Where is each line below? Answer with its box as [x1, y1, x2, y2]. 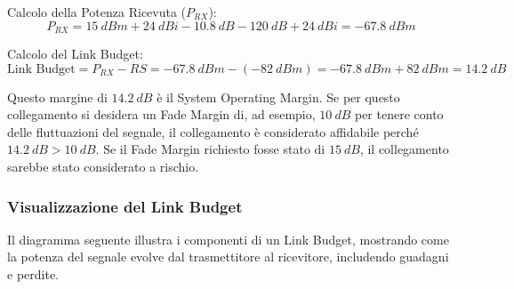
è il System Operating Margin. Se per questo [157, 87, 400, 106]
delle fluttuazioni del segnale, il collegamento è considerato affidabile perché [7, 122, 419, 140]
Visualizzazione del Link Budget [7, 195, 243, 217]
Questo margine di [7, 87, 108, 106]
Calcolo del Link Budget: [7, 44, 143, 63]
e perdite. [7, 265, 59, 284]
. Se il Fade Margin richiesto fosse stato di [95, 140, 325, 158]
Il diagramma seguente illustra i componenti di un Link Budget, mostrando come [7, 229, 449, 248]
